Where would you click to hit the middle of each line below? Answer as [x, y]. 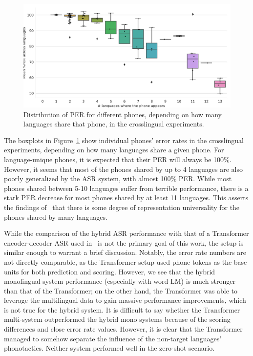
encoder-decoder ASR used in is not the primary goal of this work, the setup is [124, 242]
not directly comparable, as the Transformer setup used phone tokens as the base [126, 262]
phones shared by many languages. [56, 217]
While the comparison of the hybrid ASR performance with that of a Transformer [126, 233]
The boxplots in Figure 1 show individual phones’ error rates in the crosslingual [124, 140]
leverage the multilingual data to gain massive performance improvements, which [125, 300]
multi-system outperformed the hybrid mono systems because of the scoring [117, 319]
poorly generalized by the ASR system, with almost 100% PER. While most [118, 178]
